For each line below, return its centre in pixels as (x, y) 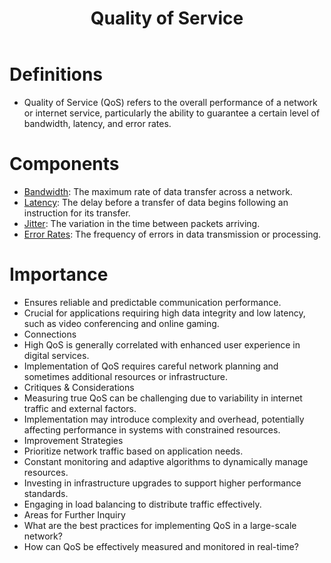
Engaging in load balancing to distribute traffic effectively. (142, 504)
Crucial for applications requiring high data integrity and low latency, (164, 313)
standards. (46, 493)
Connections (50, 334)
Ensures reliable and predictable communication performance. (152, 302)
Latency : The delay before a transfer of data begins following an (156, 202)
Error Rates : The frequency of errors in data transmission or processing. (172, 234)
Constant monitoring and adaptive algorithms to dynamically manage (166, 461)
